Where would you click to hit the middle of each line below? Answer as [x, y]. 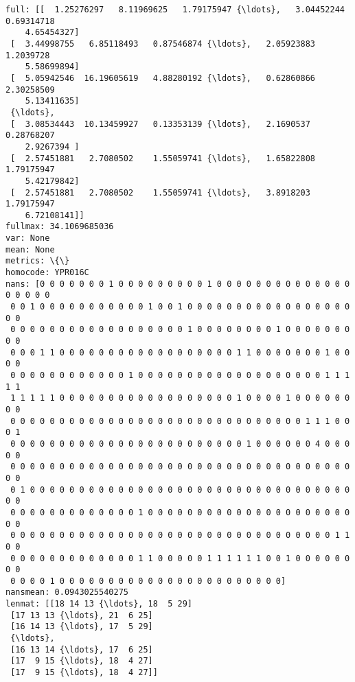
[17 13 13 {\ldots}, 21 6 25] [82, 615]
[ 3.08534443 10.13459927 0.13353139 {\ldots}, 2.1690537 [160, 124]
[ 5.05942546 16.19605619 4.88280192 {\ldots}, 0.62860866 [163, 78]
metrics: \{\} [38, 261]
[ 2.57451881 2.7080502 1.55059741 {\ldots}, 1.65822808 [163, 158]
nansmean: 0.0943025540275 [67, 592]
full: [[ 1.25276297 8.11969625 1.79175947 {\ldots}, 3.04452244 [175, 10]
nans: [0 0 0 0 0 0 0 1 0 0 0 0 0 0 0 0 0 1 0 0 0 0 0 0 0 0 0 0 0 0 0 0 [178, 284]
